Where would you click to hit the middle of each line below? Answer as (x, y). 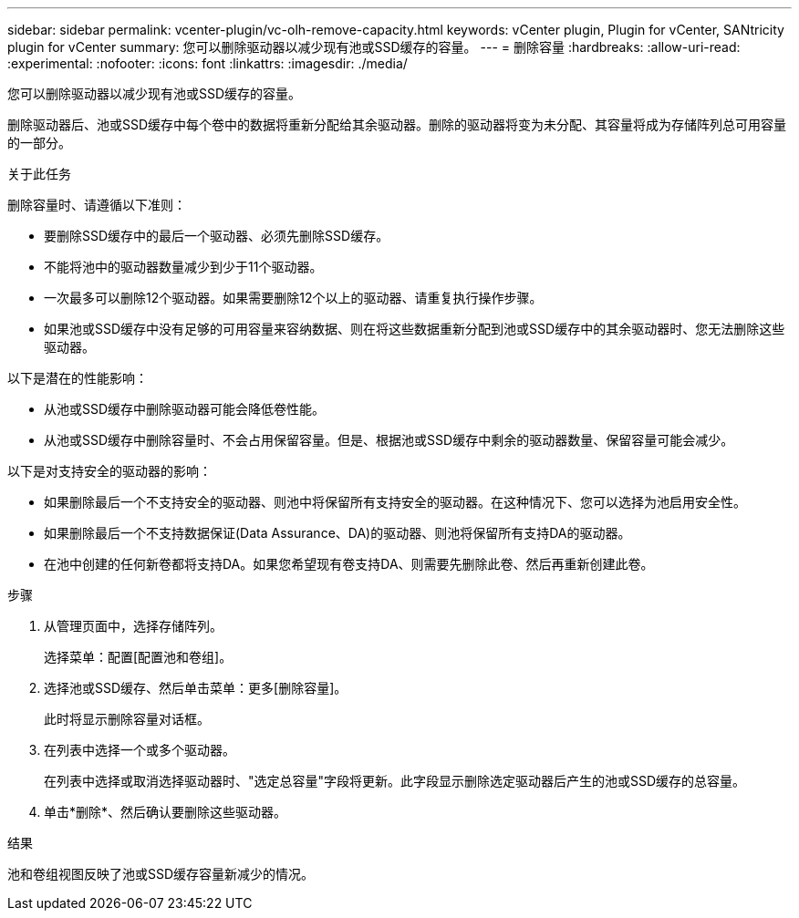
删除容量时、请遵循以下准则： (97, 205)
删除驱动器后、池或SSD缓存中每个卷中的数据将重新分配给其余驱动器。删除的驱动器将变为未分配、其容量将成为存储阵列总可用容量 (397, 124)
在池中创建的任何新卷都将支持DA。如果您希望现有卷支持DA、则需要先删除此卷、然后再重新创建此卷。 (349, 564)
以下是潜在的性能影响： (78, 378)
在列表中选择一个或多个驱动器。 (140, 750)
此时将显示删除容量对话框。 (127, 719)
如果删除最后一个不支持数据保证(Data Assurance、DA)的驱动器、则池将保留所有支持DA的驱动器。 (337, 533)
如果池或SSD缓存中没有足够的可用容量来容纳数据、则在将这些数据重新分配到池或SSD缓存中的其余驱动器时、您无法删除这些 (415, 329)
